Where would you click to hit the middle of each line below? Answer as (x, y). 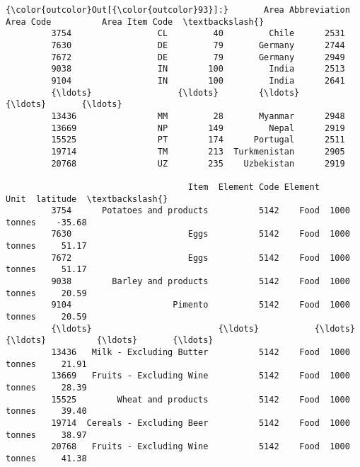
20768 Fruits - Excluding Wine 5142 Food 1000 (201, 447)
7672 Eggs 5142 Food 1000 (201, 258)
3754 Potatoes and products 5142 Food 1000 (201, 211)
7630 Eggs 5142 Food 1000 (201, 234)
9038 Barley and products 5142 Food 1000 (201, 282)
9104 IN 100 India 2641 (198, 80)
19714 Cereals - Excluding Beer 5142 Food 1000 (201, 423)
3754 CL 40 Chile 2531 (198, 34)
